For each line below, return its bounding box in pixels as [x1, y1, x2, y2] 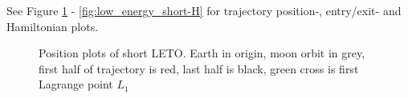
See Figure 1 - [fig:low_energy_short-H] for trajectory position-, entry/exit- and [6, 2, 402, 18]
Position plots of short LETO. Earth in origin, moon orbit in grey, [39, 45, 365, 61]
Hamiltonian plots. [6, 18, 99, 34]
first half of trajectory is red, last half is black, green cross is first [39, 60, 359, 76]
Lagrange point [39, 76, 113, 92]
